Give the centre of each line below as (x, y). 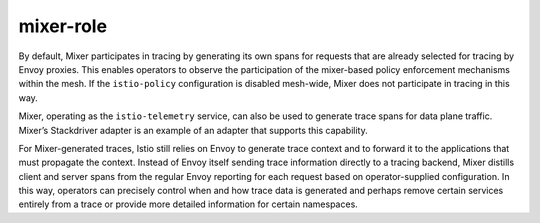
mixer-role (63, 26)
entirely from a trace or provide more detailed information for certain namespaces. (188, 204)
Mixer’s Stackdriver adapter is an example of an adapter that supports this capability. (193, 130)
